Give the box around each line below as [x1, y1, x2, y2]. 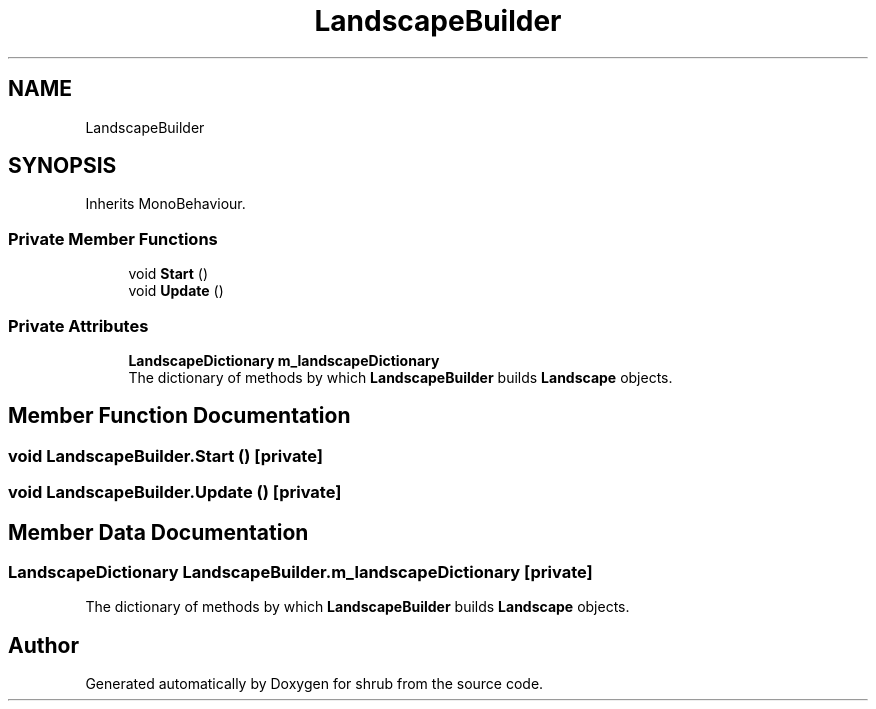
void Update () [128, 282, 224, 300]
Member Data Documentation [8, 519, 309, 545]
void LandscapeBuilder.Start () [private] [8, 445, 323, 466]
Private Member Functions [8, 228, 218, 249]
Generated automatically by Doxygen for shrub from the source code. [85, 675, 544, 693]
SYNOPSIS [8, 153, 117, 179]
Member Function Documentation [8, 403, 351, 429]
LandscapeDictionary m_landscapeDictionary [128, 351, 440, 369]
